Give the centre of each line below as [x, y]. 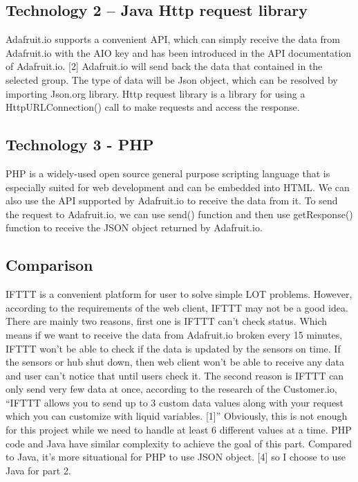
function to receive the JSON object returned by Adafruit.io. [134, 227]
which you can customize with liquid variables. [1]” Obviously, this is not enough [177, 416]
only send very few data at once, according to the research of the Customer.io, [171, 389]
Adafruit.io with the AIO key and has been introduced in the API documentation [179, 52]
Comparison [49, 265]
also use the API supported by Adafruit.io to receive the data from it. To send [172, 200]
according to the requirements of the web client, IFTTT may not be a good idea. [177, 307]
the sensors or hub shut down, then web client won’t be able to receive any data [175, 362]
